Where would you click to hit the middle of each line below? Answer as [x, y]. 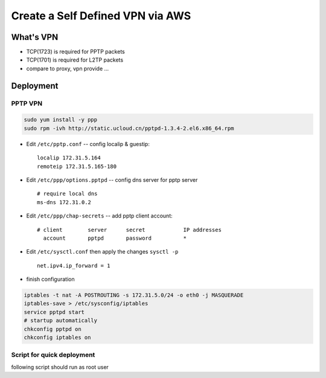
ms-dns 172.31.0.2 [64, 202]
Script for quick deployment [53, 355]
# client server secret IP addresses [129, 230]
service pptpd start [54, 312]
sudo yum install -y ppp [61, 120]
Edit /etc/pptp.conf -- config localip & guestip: [88, 144]
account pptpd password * [115, 238]
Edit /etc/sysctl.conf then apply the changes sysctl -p [102, 252]
